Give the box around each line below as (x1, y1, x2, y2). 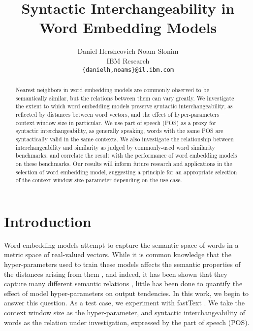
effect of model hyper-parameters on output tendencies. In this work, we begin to (4, 288, 249, 298)
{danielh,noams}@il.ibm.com (82, 66, 174, 73)
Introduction (4, 211, 92, 231)
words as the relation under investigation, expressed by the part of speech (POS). (4, 317, 250, 327)
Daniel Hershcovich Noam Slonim (77, 46, 179, 56)
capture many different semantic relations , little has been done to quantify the (4, 278, 243, 289)
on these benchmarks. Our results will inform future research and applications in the (15, 159, 232, 167)
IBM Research (106, 55, 150, 66)
